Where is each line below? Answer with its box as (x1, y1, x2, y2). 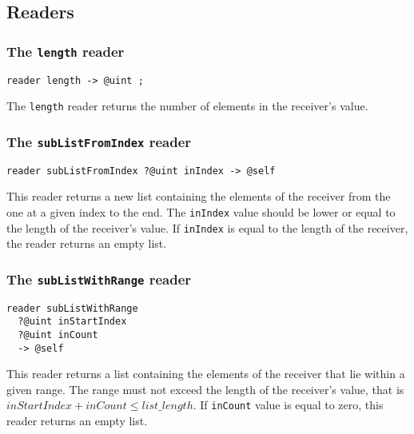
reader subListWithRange (6, 302, 138, 314)
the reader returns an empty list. (6, 235, 167, 252)
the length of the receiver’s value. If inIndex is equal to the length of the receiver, (6, 219, 408, 236)
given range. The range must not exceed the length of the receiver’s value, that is (6, 380, 404, 397)
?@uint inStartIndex (18, 316, 127, 328)
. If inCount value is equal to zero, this (193, 396, 384, 413)
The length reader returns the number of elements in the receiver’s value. (6, 98, 368, 114)
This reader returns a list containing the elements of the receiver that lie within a (6, 365, 405, 382)
